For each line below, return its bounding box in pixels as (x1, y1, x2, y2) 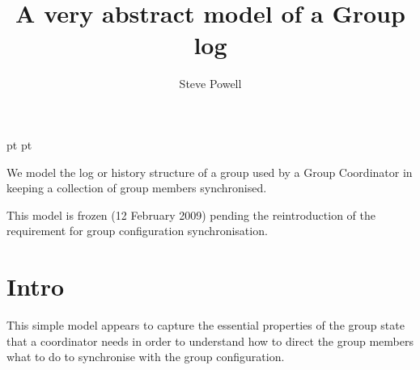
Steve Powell (179, 75, 242, 92)
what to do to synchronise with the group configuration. (6, 348, 285, 365)
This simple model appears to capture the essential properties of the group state (6, 317, 405, 333)
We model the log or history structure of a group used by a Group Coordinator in (6, 163, 413, 180)
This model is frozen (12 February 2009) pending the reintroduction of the (6, 206, 375, 223)
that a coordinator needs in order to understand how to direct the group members (6, 332, 414, 349)
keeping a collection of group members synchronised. (6, 179, 267, 196)
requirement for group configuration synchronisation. (6, 222, 268, 239)
